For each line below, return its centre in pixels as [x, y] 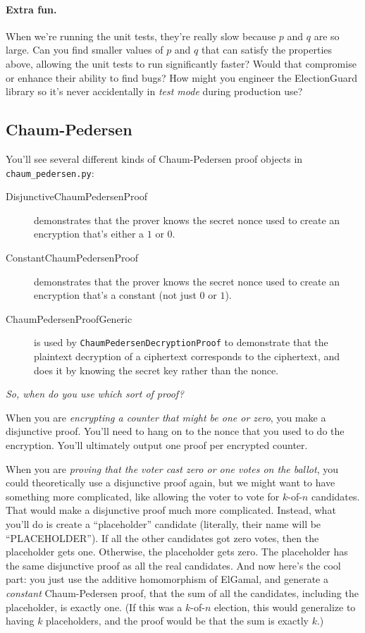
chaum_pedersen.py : [50, 172]
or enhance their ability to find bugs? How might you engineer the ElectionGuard [182, 77]
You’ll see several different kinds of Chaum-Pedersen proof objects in [154, 158]
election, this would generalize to [285, 607]
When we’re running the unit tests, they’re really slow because [141, 36]
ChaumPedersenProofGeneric [69, 318]
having [20, 621]
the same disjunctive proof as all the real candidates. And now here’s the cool [173, 565]
